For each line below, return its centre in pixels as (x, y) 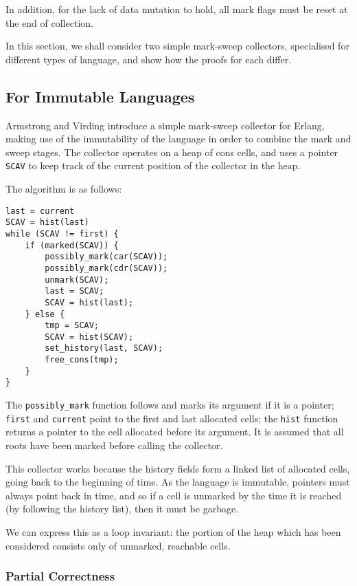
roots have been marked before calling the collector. (114, 445)
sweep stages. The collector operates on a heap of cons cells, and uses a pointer (172, 152)
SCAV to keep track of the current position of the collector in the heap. (153, 165)
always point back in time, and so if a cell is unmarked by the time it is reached (174, 495)
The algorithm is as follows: (64, 189)
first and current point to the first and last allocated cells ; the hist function (172, 418)
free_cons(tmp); (82, 360)
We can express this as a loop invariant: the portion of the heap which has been (173, 531)
